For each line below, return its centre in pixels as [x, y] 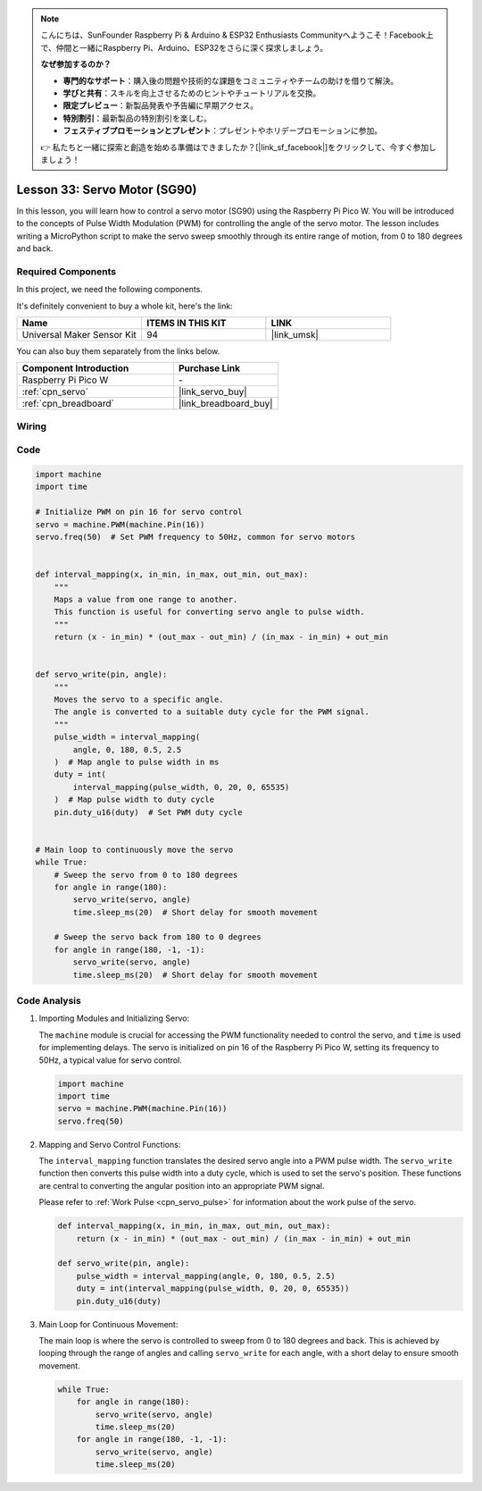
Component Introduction [75, 368]
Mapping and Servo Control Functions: [110, 1144]
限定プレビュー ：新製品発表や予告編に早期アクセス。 [161, 105]
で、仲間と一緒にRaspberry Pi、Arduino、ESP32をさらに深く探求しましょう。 [184, 47]
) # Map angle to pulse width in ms [137, 762]
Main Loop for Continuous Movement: [108, 1324]
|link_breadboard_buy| [226, 404]
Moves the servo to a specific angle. [139, 700]
